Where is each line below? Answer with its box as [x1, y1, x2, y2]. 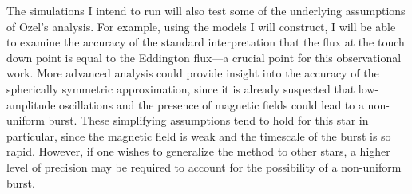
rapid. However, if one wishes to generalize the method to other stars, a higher [6, 143, 390, 160]
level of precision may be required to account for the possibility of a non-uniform [6, 158, 402, 175]
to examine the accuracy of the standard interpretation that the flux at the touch [6, 34, 405, 50]
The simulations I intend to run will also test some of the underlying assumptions [6, 2, 406, 18]
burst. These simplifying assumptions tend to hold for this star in [48, 112, 369, 129]
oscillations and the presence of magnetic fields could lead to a [59, 96, 364, 113]
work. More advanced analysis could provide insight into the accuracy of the [6, 65, 379, 81]
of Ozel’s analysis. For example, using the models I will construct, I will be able [6, 18, 396, 34]
